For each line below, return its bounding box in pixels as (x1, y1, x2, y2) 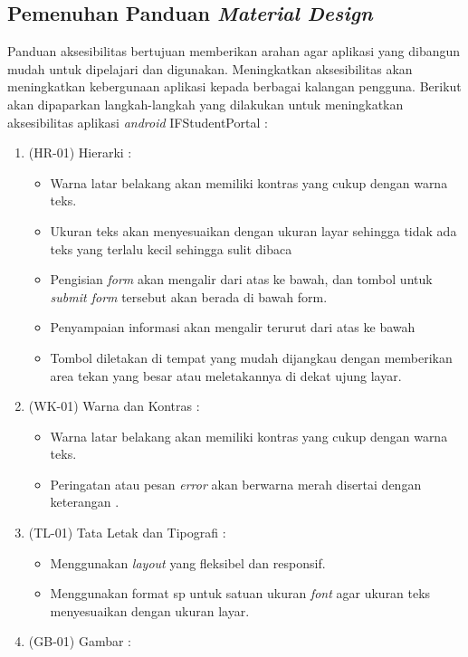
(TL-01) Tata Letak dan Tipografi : (28, 523, 226, 542)
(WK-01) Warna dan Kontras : (28, 396, 200, 415)
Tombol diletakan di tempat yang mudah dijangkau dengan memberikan (50, 348, 453, 367)
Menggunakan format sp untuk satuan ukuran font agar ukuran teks (50, 584, 431, 603)
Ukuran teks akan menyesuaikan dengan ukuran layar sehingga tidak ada (50, 221, 457, 240)
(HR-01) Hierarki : (28, 143, 132, 162)
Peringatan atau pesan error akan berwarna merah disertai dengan (50, 474, 422, 493)
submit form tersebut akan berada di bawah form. (50, 287, 328, 306)
